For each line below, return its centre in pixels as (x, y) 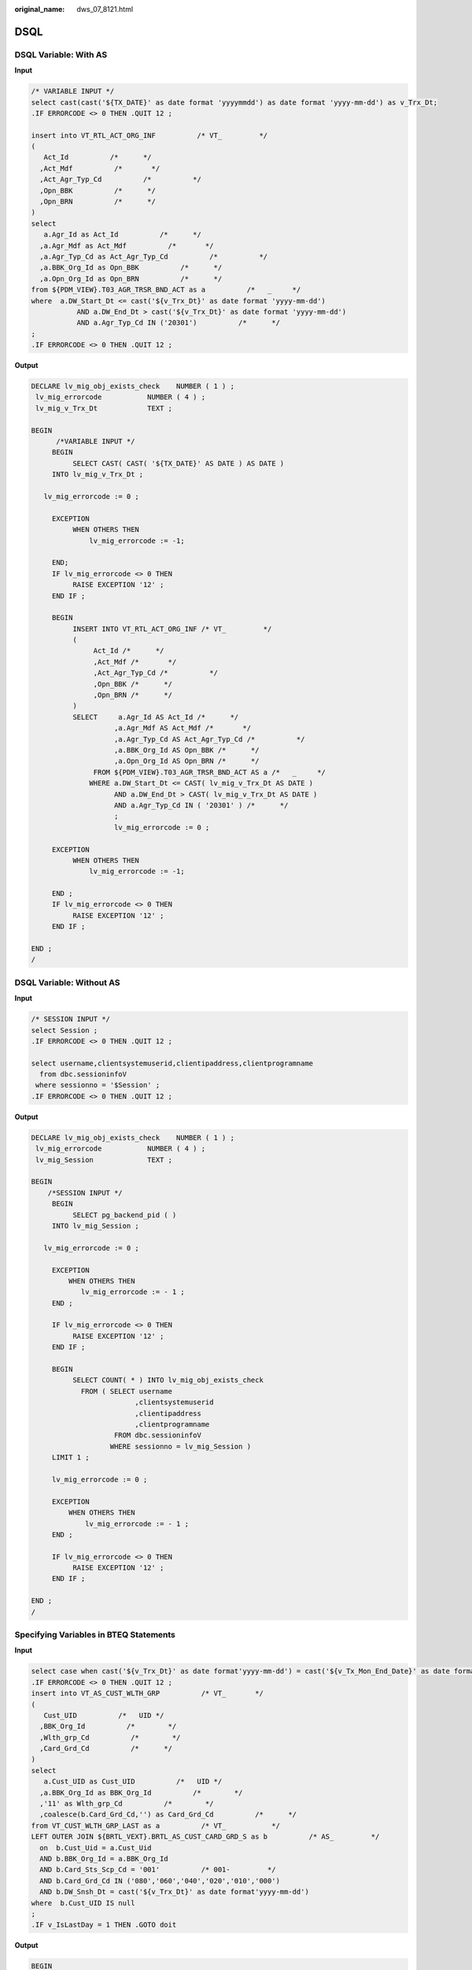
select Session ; (65, 1030)
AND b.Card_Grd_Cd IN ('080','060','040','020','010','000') (160, 1881)
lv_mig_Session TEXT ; (104, 1160)
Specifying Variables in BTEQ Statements (95, 1634)
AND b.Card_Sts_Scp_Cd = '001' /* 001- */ (158, 1870)
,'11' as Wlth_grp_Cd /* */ (127, 1804)
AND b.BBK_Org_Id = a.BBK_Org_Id (104, 1858)
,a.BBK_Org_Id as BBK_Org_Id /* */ (141, 1792)
